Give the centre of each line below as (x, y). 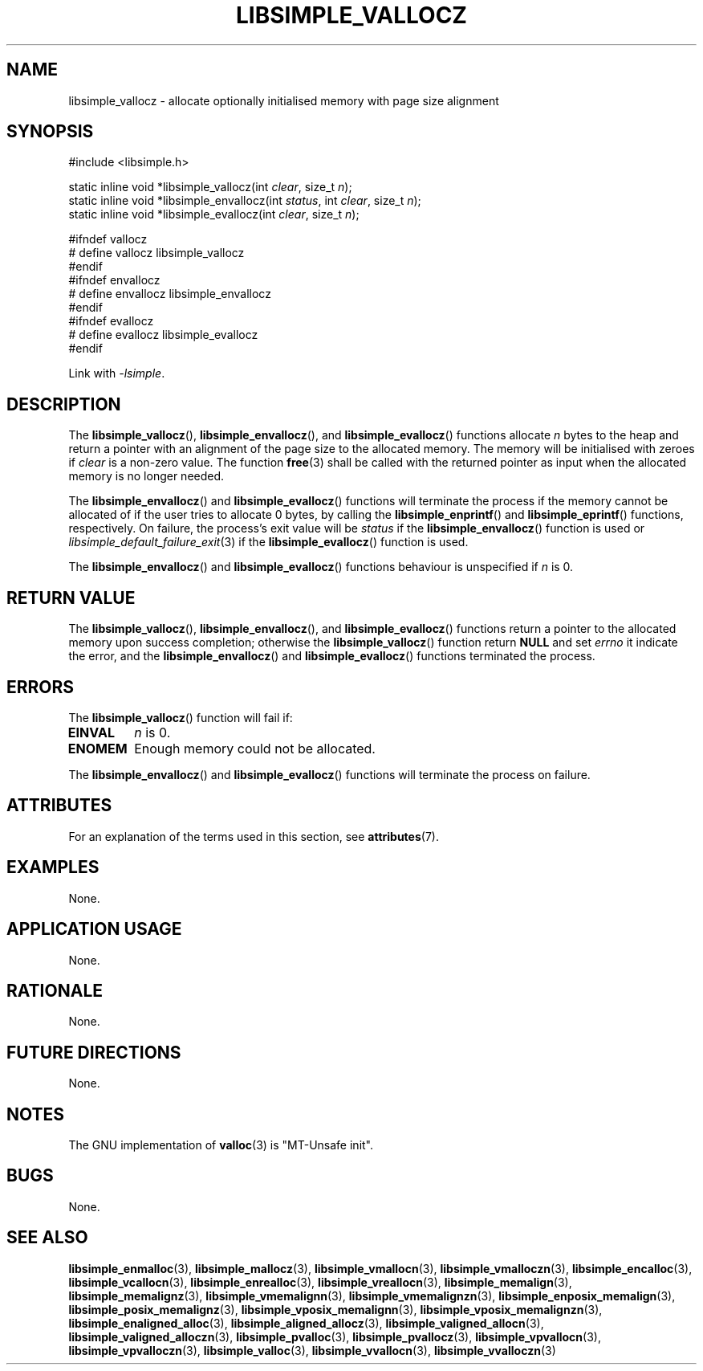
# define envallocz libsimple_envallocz (170, 294)
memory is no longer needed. (146, 476)
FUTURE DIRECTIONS (94, 1052)
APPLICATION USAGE (94, 929)
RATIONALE (55, 990)
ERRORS (41, 687)
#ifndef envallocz (114, 280)
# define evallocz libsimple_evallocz (163, 335)
